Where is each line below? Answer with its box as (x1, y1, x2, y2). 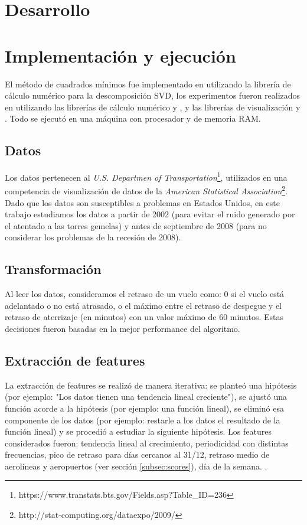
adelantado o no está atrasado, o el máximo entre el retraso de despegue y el (5, 299, 282, 311)
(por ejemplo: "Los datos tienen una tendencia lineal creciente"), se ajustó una (5, 390, 288, 403)
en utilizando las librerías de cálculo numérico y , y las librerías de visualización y (5, 100, 301, 113)
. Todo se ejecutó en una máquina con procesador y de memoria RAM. (5, 112, 261, 125)
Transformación (5, 260, 102, 278)
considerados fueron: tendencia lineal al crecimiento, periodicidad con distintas (5, 436, 289, 449)
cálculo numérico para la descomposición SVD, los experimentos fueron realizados (5, 89, 301, 102)
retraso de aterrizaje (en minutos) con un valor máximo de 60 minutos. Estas (5, 311, 284, 323)
